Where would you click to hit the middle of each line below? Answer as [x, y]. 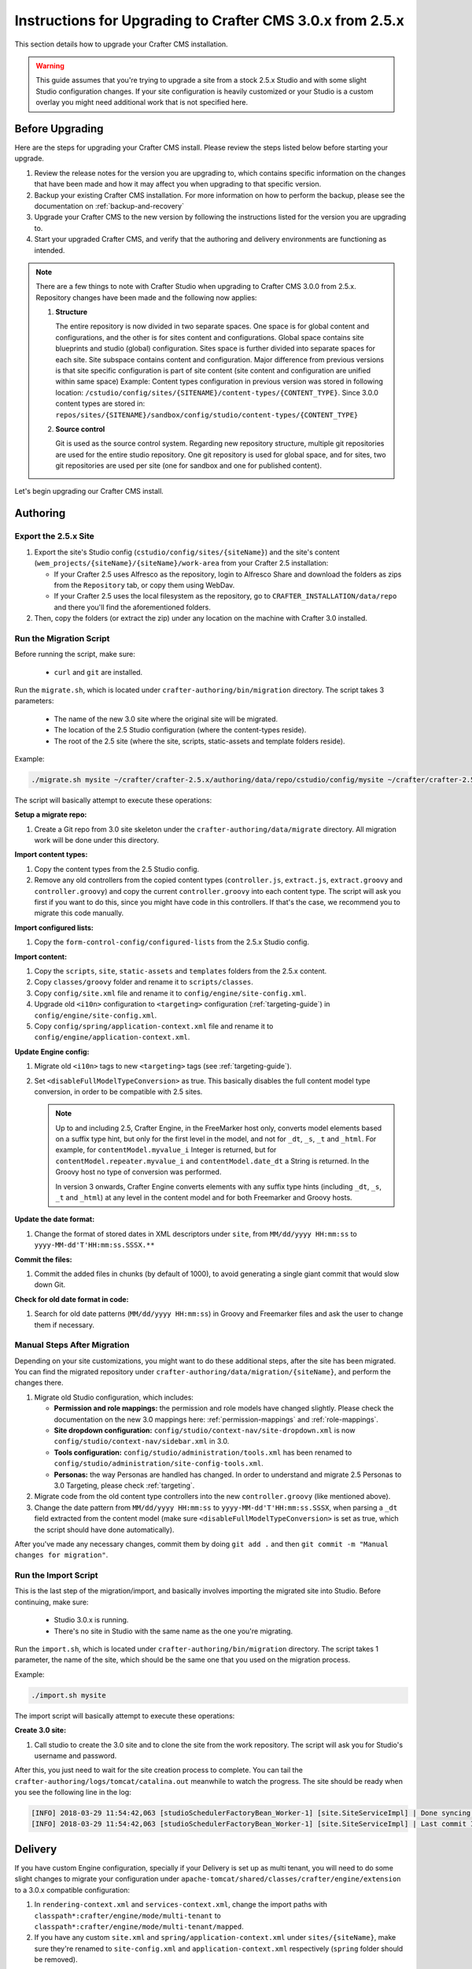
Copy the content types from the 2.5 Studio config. [117, 869]
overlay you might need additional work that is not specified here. [142, 102]
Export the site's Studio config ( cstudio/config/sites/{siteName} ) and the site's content [187, 552]
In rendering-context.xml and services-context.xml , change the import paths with [181, 1904]
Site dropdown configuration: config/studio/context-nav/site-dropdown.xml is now [205, 1430]
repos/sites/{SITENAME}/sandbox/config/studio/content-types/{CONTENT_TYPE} [207, 415]
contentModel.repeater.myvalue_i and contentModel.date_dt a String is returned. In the [212, 1161]
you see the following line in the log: [73, 1793]
